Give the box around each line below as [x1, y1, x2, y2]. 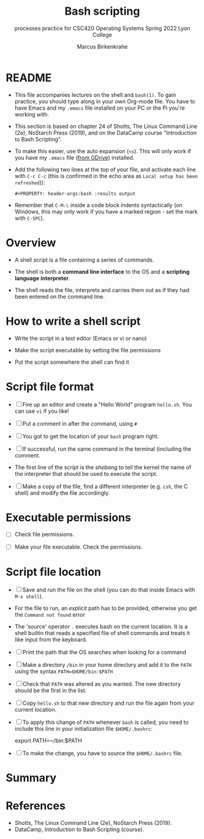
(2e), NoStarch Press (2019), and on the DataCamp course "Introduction [14, 129, 197, 136]
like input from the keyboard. [14, 636, 88, 643]
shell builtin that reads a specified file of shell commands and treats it [14, 629, 191, 636]
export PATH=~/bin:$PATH [14, 737, 82, 744]
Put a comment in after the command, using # [22, 419, 137, 427]
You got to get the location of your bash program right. [22, 432, 159, 440]
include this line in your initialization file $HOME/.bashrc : [14, 724, 153, 732]
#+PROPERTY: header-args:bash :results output [14, 190, 136, 197]
